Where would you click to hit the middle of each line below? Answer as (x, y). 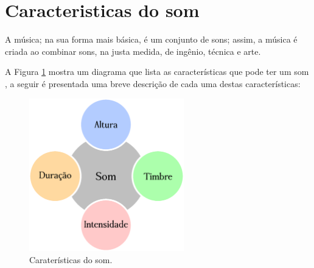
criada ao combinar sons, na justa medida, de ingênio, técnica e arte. (133, 51)
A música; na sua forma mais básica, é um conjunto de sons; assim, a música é (151, 39)
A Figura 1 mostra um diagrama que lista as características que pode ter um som (157, 72)
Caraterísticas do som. (71, 259)
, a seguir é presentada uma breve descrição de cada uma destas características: (153, 83)
